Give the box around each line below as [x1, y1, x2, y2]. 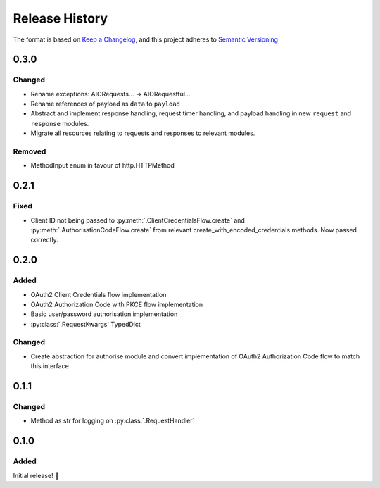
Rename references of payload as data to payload [30, 99, 181, 108]
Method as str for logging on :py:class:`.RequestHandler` [30, 416, 195, 425]
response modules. [30, 119, 89, 127]
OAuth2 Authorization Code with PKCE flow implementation [30, 300, 203, 308]
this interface [30, 362, 70, 370]
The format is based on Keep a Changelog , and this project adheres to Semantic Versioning [13, 35, 278, 44]
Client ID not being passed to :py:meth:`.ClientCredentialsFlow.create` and [30, 215, 246, 225]
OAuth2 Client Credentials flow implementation [30, 290, 167, 299]
